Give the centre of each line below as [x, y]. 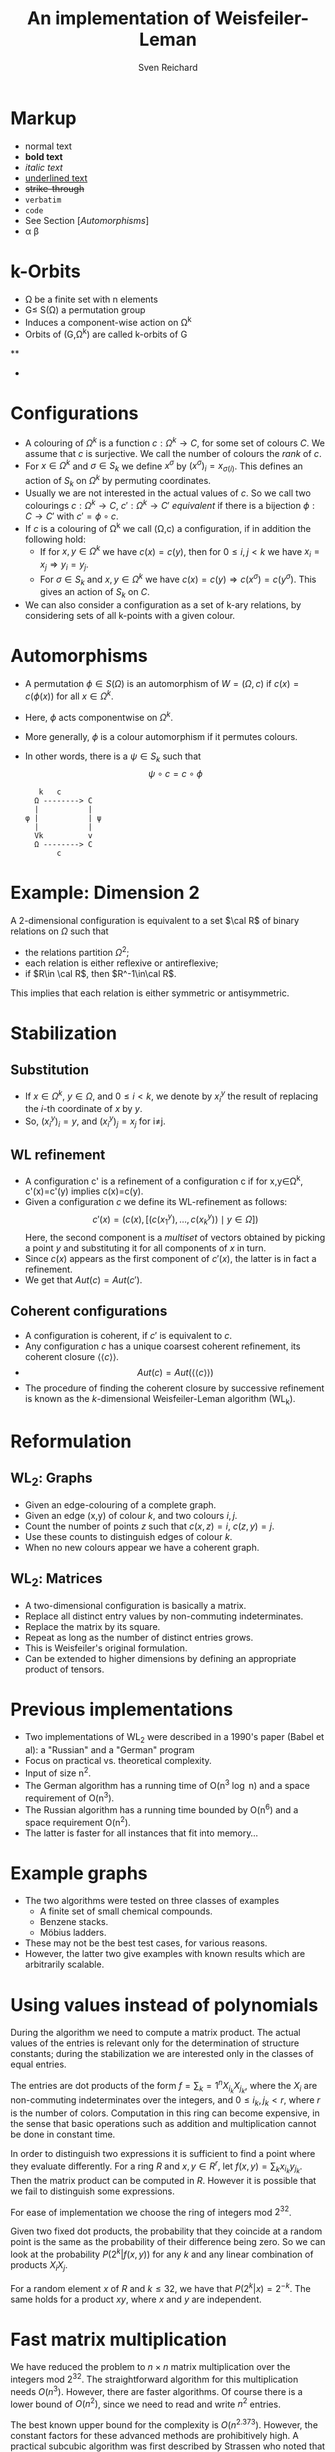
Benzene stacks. [74, 1922]
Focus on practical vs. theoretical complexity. [118, 1761]
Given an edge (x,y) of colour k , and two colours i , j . [131, 1515]
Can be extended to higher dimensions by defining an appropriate [160, 1658]
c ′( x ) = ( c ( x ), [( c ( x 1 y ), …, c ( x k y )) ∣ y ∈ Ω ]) [175, 1219]
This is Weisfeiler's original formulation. [106, 1648]
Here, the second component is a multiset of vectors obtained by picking [175, 1237]
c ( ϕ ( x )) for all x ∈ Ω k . [69, 695]
